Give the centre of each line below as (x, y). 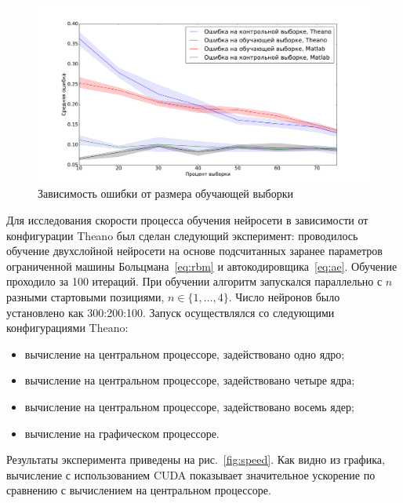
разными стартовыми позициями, (85, 296)
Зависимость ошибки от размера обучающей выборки (165, 193)
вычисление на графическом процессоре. (122, 433)
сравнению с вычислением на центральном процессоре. (139, 490)
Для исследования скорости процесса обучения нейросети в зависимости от (187, 220)
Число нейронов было (288, 296)
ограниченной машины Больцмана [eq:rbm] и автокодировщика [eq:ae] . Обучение (202, 266)
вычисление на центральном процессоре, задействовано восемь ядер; (189, 406)
